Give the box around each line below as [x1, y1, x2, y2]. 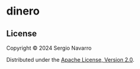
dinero [6, 4, 40, 18]
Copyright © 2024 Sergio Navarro [6, 44, 92, 51]
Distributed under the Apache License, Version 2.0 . [6, 56, 135, 63]
